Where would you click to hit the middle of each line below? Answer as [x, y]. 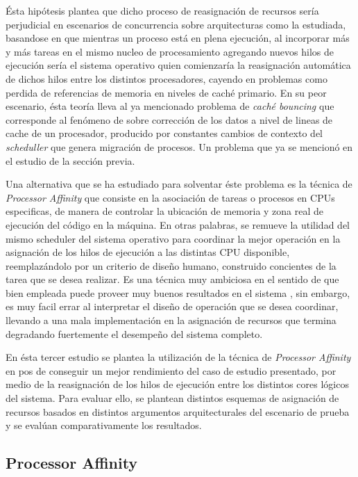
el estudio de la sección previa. [70, 160]
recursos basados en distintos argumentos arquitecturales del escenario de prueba [178, 411]
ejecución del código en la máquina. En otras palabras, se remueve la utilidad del [178, 224]
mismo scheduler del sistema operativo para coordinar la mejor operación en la [173, 238]
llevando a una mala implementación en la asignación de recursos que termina [171, 320]
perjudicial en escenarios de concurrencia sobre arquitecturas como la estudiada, [176, 24]
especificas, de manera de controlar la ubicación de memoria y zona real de [165, 211]
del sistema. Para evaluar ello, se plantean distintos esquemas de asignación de [172, 398]
